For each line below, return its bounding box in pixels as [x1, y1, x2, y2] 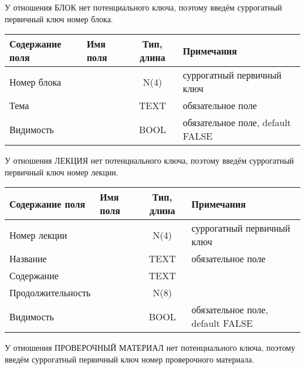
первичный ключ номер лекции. [5, 165, 118, 178]
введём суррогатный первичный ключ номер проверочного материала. [5, 353, 255, 365]
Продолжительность [9, 286, 91, 300]
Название [9, 252, 47, 266]
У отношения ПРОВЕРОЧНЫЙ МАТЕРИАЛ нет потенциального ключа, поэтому [5, 341, 296, 354]
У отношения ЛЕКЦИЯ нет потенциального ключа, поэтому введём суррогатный [5, 154, 294, 167]
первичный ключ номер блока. [5, 12, 113, 25]
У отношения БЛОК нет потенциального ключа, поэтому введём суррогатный [5, 1, 282, 13]
